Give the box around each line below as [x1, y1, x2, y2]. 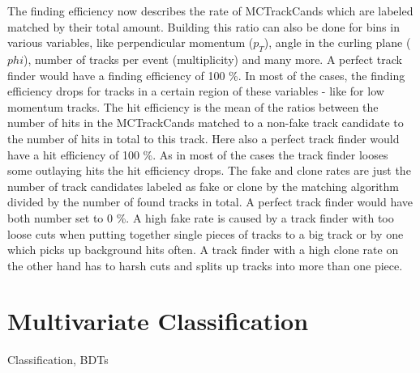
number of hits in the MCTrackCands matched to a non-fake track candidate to [7, 114, 404, 131]
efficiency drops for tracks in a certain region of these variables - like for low [7, 83, 384, 100]
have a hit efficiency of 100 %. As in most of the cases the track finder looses [7, 146, 388, 163]
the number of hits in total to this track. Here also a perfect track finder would [7, 129, 400, 146]
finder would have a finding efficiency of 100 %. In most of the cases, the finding [7, 66, 405, 83]
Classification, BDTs [7, 351, 109, 368]
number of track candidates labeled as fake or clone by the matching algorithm [7, 177, 399, 194]
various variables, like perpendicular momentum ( [7, 34, 254, 51]
